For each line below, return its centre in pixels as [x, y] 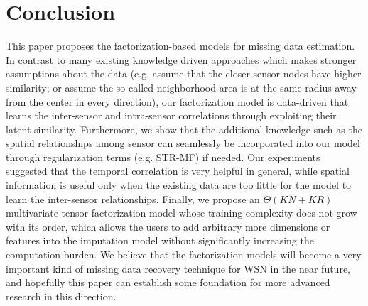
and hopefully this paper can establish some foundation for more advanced [168, 282]
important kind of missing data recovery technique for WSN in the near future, [178, 268]
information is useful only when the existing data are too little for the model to [179, 185]
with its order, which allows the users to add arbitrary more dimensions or [168, 226]
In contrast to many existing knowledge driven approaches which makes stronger [181, 59]
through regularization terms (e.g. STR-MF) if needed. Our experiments [163, 157]
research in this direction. [61, 296]
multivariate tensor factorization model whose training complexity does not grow [182, 213]
